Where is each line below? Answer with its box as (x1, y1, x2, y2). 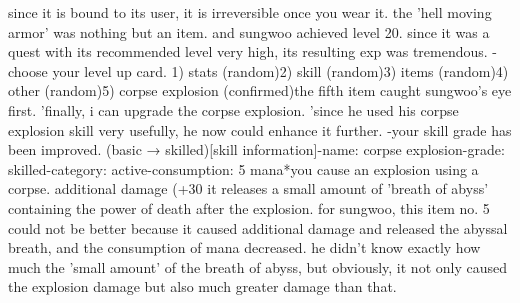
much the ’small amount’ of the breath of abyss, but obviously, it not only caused (8, 256, 507, 277)
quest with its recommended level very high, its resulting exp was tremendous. (8, 41, 488, 62)
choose (8, 60, 48, 81)
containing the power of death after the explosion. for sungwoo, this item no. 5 (8, 197, 490, 218)
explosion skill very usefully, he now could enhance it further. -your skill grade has (8, 119, 512, 140)
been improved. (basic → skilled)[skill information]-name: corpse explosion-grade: (8, 139, 505, 160)
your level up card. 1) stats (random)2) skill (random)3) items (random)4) (52, 60, 509, 81)
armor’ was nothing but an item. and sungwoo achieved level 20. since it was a (8, 21, 490, 42)
